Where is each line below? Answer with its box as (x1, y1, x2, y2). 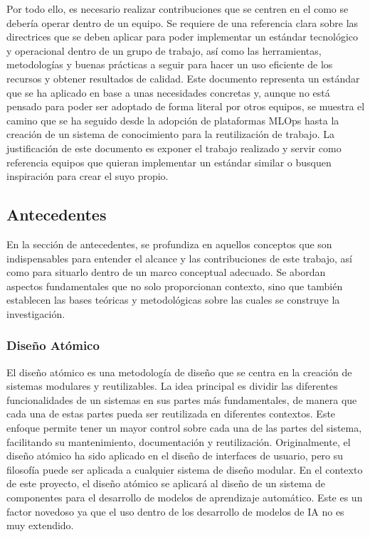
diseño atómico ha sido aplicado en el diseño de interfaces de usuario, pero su (6, 448, 344, 463)
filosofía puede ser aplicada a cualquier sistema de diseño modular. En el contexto (6, 462, 363, 477)
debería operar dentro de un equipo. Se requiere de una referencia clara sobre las (6, 15, 359, 30)
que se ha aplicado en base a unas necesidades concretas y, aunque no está (6, 85, 330, 100)
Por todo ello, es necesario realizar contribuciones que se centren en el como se (6, 1, 349, 16)
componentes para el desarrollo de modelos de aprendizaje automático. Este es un (6, 490, 363, 505)
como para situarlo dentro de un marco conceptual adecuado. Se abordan (6, 265, 326, 280)
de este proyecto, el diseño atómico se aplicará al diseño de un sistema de (6, 476, 326, 491)
